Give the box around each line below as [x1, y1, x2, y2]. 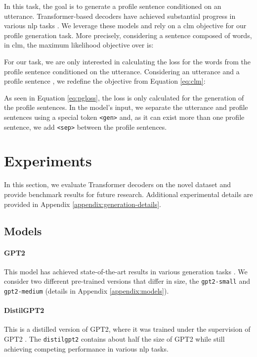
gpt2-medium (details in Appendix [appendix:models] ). [4, 285, 169, 296]
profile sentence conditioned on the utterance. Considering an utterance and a [4, 66, 240, 76]
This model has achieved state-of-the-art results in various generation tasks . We [4, 266, 248, 276]
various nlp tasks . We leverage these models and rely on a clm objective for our [4, 20, 247, 31]
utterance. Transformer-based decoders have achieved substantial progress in [4, 10, 236, 21]
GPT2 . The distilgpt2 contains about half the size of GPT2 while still [4, 334, 225, 344]
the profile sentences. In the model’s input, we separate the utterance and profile [4, 102, 248, 112]
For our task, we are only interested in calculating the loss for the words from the [4, 56, 251, 66]
